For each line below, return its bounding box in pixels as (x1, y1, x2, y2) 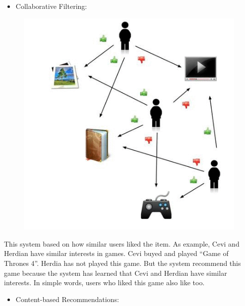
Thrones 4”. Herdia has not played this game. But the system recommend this (4, 258, 241, 268)
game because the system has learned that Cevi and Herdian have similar (4, 267, 227, 278)
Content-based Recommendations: (15, 294, 119, 304)
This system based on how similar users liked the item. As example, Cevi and (4, 238, 240, 249)
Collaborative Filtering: (15, 1, 87, 11)
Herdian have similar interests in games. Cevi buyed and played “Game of (4, 248, 229, 258)
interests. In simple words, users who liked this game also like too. (4, 277, 205, 288)
